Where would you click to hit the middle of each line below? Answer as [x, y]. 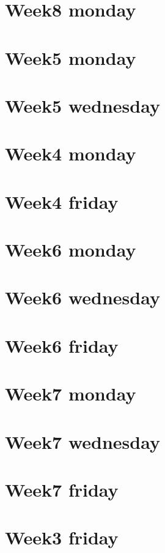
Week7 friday [62, 489]
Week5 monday [71, 57]
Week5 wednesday [82, 105]
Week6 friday [62, 345]
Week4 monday [71, 153]
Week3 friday [62, 537]
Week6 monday [71, 250]
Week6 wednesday [82, 297]
